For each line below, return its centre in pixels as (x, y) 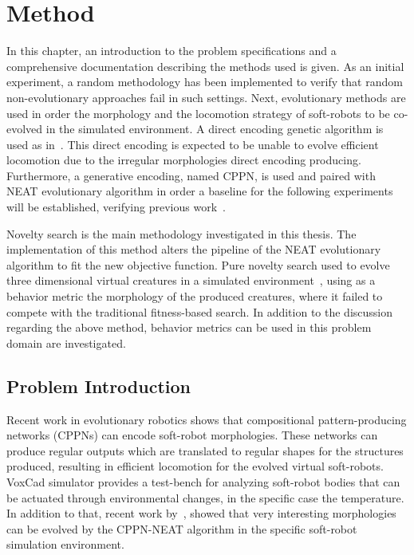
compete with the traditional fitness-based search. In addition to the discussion (200, 311)
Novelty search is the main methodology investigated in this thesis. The (181, 233)
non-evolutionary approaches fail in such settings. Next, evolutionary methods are (206, 97)
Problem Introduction (99, 386)
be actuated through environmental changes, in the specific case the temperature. (205, 497)
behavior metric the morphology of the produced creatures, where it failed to (195, 296)
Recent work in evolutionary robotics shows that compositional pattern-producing (207, 419)
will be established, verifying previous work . (116, 207)
